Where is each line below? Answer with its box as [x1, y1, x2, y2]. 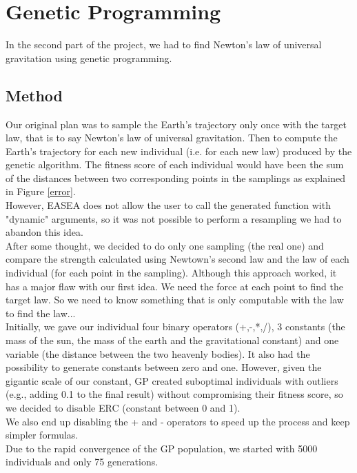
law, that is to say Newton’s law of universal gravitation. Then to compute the [6, 130, 338, 145]
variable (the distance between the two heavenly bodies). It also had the [6, 346, 310, 361]
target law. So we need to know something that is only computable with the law [6, 292, 344, 307]
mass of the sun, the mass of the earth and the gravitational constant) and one [6, 333, 339, 348]
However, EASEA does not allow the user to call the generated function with [6, 198, 331, 212]
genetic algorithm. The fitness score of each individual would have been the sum [6, 157, 344, 172]
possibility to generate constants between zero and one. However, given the [6, 360, 322, 374]
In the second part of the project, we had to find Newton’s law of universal [6, 37, 322, 52]
